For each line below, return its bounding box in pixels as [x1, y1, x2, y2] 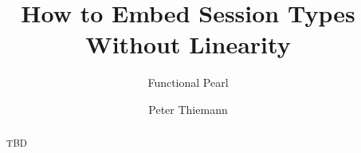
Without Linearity [85, 28, 291, 61]
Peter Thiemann [148, 100, 228, 117]
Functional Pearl [147, 74, 229, 91]
